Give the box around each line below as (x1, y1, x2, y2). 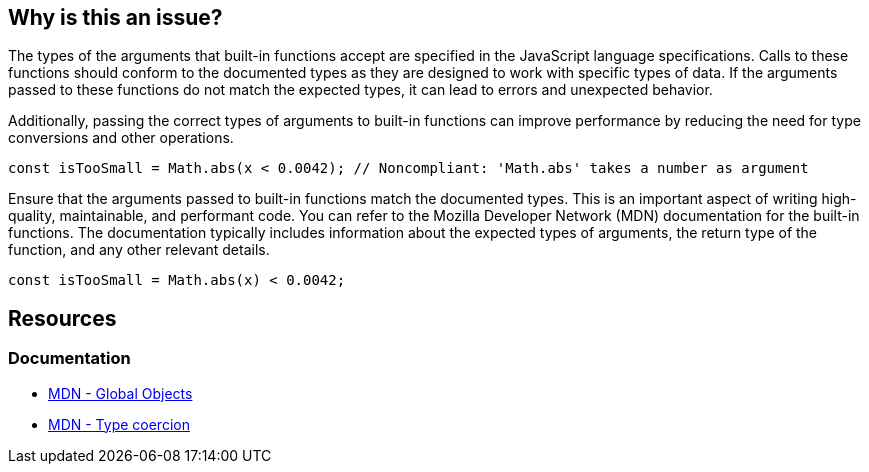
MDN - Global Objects (48, 384, 193, 402)
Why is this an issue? (8, 5, 223, 30)
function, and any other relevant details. (8, 241, 270, 259)
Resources (8, 305, 117, 331)
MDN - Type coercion (48, 415, 190, 433)
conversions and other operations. (8, 129, 234, 147)
